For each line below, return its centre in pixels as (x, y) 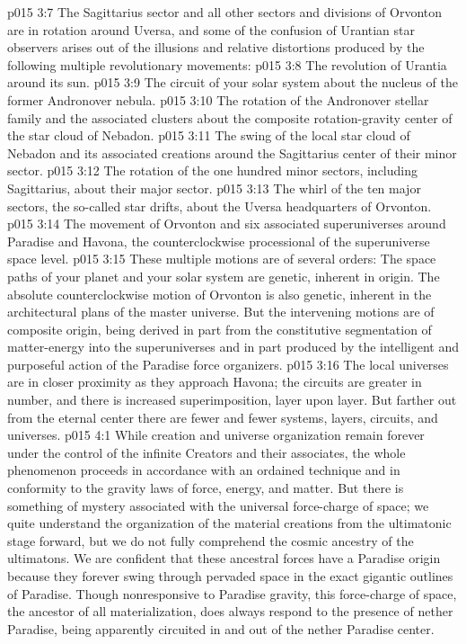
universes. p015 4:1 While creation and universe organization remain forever (216, 435)
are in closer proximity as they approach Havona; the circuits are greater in (215, 382)
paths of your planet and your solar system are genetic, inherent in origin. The (224, 276)
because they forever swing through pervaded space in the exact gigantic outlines (230, 576)
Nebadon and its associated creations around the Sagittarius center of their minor (232, 152)
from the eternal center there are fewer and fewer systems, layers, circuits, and (223, 417)
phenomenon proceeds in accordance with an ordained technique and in (204, 470)
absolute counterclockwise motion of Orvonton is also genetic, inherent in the (220, 294)
